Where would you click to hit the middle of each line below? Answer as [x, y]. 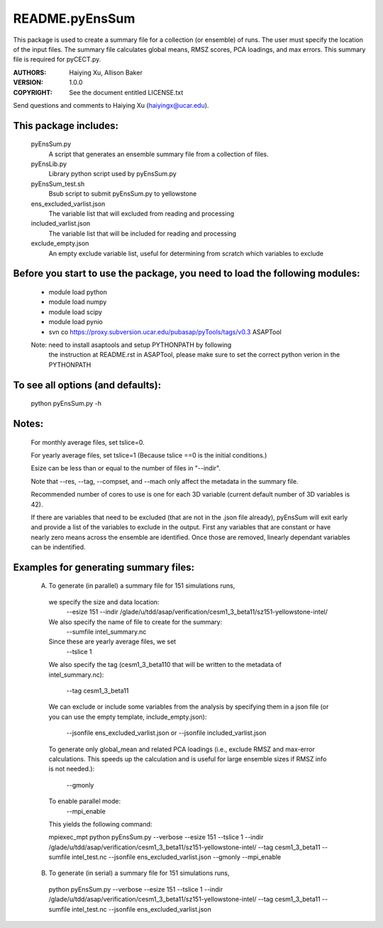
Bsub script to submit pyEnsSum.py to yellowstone [123, 194]
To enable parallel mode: [85, 801]
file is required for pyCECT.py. [57, 60]
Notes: [28, 423]
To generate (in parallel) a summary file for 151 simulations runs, [142, 586]
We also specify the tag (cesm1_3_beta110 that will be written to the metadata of [165, 665]
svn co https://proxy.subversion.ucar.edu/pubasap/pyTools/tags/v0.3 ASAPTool [165, 332]
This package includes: [66, 125]
